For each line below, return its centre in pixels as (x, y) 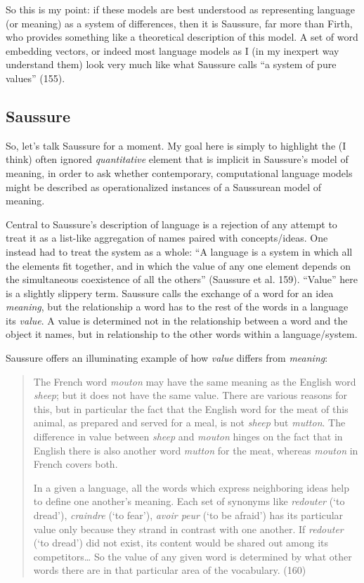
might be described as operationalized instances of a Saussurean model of (163, 186)
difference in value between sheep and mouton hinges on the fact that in (188, 437)
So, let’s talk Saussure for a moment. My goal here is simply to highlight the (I (176, 145)
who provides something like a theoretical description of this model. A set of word (182, 37)
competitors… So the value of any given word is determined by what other (193, 556)
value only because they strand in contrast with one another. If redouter (188, 529)
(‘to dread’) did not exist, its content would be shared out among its (181, 543)
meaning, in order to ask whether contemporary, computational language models (179, 172)
